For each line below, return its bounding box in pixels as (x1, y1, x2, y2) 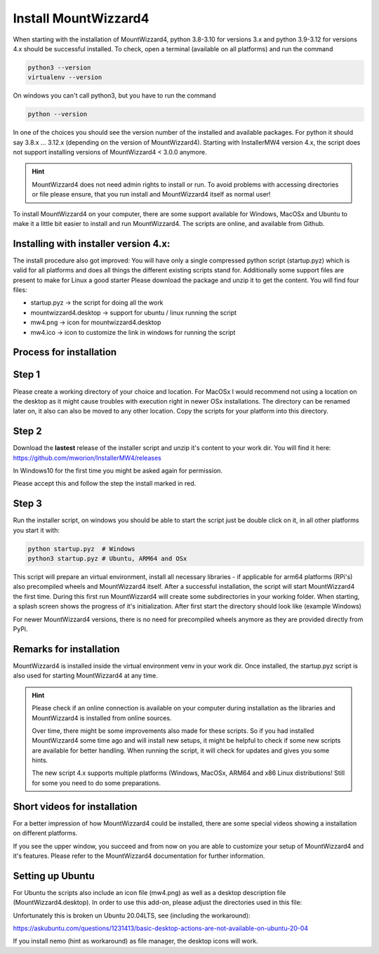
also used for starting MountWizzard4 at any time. (13, 671, 158, 680)
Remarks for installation (13, 643, 120, 655)
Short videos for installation (13, 800, 138, 812)
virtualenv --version (27, 74, 102, 81)
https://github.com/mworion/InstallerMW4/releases (13, 453, 161, 462)
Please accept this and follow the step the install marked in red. (13, 479, 197, 488)
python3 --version (27, 63, 91, 72)
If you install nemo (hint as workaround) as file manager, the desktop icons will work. (13, 937, 258, 946)
